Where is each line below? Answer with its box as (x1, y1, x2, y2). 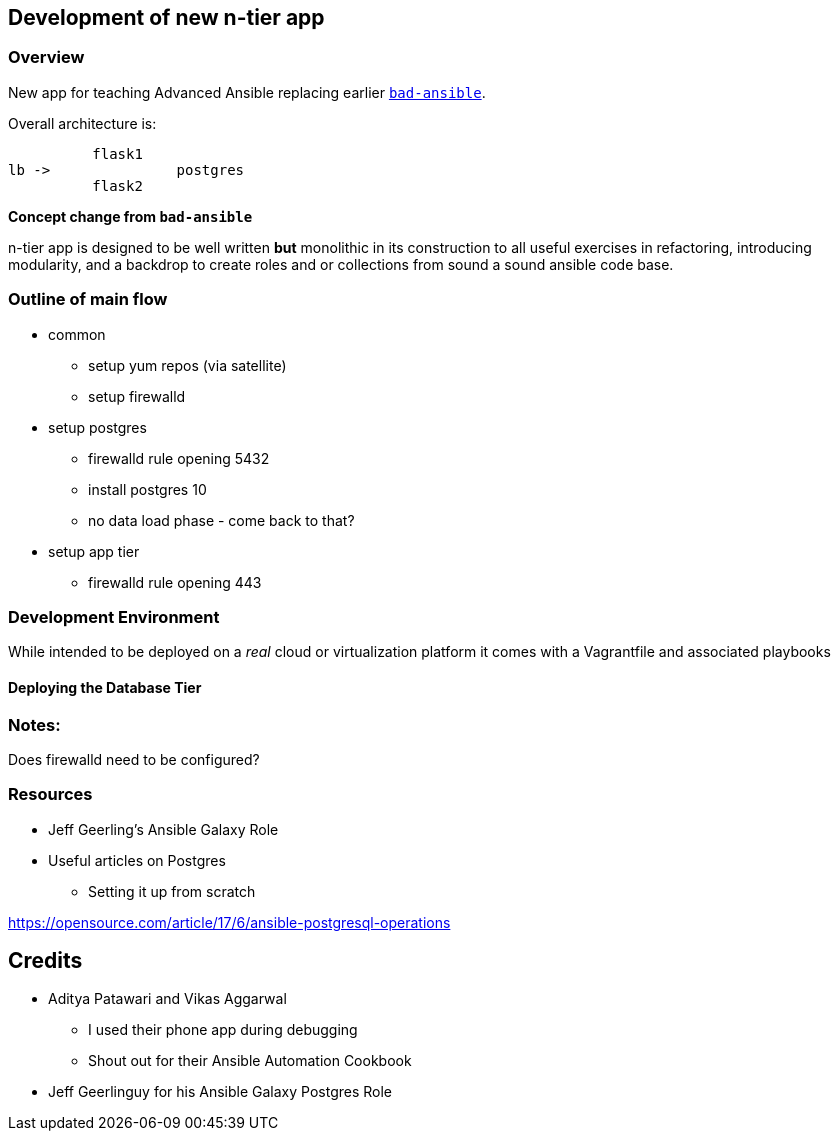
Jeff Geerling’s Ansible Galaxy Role (48, 820, 279, 838)
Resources (8, 784, 93, 805)
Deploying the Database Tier (8, 678, 202, 696)
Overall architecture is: (8, 114, 157, 132)
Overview (8, 47, 85, 68)
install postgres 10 (88, 480, 207, 498)
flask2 (92, 177, 143, 194)
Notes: (8, 714, 61, 735)
